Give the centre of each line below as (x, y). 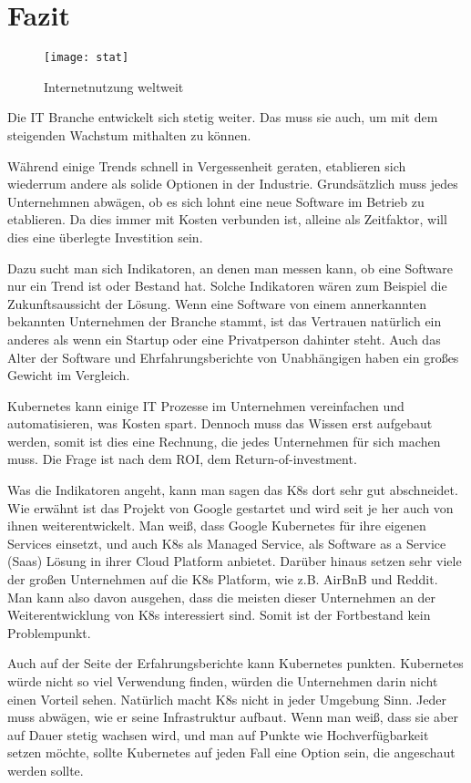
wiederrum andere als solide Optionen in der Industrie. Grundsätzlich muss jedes (233, 184)
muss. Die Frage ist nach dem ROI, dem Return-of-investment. (182, 459)
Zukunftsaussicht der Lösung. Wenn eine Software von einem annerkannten (217, 303)
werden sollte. (46, 770)
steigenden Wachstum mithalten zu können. (129, 134)
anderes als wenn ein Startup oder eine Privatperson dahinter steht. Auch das (224, 339)
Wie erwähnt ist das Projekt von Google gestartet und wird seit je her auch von (230, 507)
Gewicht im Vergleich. (69, 375)
